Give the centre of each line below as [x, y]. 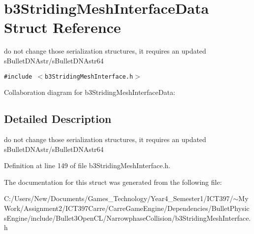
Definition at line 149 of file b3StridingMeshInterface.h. [87, 165]
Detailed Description [58, 119]
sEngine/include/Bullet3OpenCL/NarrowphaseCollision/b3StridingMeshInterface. [127, 218]
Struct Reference [63, 27]
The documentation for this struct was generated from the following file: [113, 182]
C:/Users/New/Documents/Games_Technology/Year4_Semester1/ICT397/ [119, 198]
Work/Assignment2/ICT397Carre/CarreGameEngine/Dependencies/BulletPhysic [127, 208]
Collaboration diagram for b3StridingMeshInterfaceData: [90, 92]
